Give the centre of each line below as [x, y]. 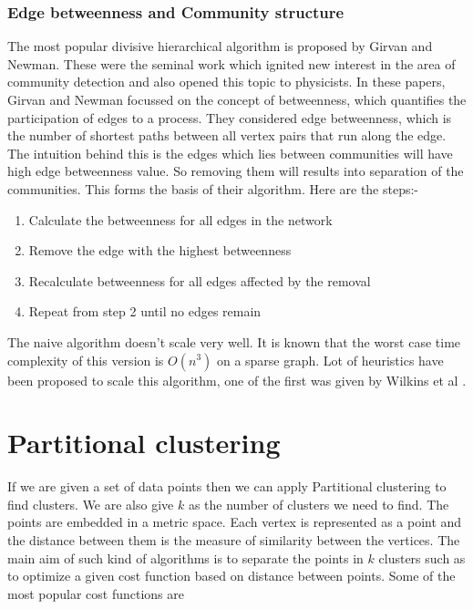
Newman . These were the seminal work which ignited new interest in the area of [231, 63]
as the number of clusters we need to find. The [319, 504]
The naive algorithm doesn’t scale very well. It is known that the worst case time [234, 341]
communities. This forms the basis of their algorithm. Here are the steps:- [213, 188]
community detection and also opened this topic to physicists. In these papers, [226, 82]
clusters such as [422, 557]
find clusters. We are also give [91, 504]
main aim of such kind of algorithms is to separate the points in [185, 557]
